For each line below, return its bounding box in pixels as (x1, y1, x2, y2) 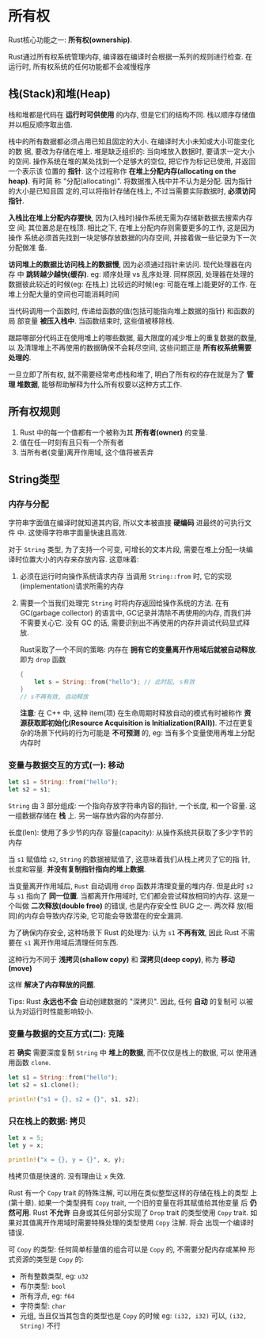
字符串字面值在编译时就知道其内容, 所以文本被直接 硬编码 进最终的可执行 (8, 518, 245, 527)
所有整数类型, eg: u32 (19, 1271, 89, 1281)
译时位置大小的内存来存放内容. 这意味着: (8, 554, 140, 564)
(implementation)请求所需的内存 (19, 581, 124, 591)
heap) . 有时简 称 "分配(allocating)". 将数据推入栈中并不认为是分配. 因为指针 (8, 176, 253, 186)
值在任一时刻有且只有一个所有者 (19, 437, 124, 447)
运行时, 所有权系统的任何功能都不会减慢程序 (8, 61, 151, 71)
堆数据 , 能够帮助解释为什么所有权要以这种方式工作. (17, 379, 183, 389)
